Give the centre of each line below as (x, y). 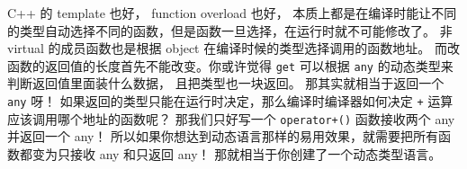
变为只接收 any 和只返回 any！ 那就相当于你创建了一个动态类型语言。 (237, 153)
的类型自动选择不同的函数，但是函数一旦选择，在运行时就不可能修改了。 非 (230, 30)
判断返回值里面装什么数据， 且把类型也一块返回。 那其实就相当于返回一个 (226, 83)
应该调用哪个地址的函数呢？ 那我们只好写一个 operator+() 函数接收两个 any (231, 118)
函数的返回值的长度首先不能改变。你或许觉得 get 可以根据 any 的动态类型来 (230, 65)
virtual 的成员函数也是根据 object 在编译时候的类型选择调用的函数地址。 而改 (233, 48)
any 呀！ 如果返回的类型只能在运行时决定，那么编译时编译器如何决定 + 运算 (230, 101)
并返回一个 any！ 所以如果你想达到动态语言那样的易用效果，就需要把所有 (223, 136)
